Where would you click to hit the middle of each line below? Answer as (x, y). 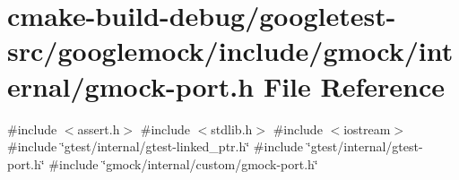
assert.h (99, 129)
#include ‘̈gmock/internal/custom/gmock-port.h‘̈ (183, 163)
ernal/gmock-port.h (131, 86)
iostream (367, 129)
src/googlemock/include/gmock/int (230, 51)
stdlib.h (232, 129)
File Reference (354, 86)
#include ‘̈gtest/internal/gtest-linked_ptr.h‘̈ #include (156, 146)
